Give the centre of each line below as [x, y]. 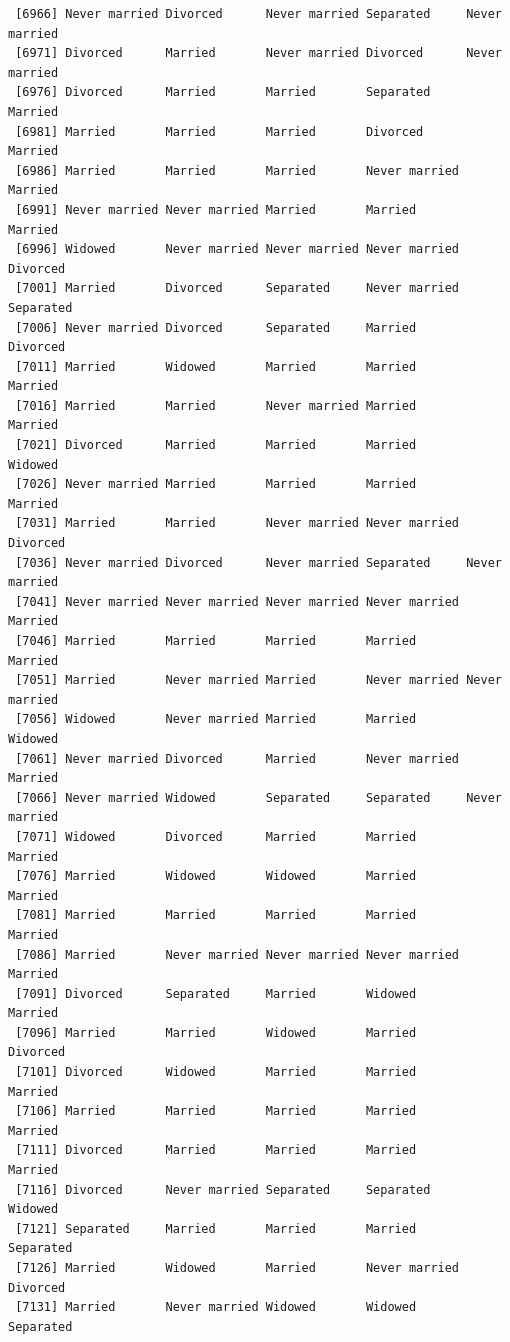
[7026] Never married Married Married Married [216, 484]
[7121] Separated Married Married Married [216, 1228]
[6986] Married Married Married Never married [237, 170]
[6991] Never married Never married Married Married [216, 209]
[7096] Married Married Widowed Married [216, 1032]
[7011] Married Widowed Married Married [216, 366]
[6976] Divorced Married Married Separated [223, 92]
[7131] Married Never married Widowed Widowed [216, 1307]
